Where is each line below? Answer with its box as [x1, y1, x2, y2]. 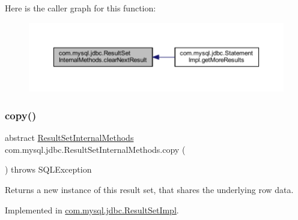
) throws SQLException [5, 163, 92, 176]
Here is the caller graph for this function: [5, 2, 156, 14]
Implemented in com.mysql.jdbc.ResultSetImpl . [5, 203, 179, 216]
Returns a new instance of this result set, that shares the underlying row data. [5, 183, 294, 195]
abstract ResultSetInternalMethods [5, 131, 134, 144]
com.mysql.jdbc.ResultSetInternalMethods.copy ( [5, 143, 186, 155]
